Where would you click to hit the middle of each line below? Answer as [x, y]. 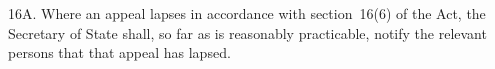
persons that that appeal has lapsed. [119, 52]
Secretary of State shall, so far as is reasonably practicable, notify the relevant [247, 32]
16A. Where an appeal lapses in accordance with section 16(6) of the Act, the [247, 13]
